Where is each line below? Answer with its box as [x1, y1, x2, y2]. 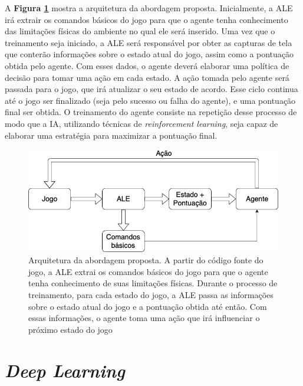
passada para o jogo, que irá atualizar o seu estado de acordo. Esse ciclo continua [5, 83, 298, 95]
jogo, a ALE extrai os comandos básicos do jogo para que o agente [28, 265, 268, 277]
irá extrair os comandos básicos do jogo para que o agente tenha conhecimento [5, 13, 288, 25]
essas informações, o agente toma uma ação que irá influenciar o [28, 312, 260, 324]
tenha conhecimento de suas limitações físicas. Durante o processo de [28, 277, 278, 289]
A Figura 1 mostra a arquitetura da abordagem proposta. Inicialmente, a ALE [5, 2, 293, 14]
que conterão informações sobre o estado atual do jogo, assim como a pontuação [5, 48, 294, 60]
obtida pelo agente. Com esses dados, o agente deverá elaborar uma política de [5, 59, 289, 71]
